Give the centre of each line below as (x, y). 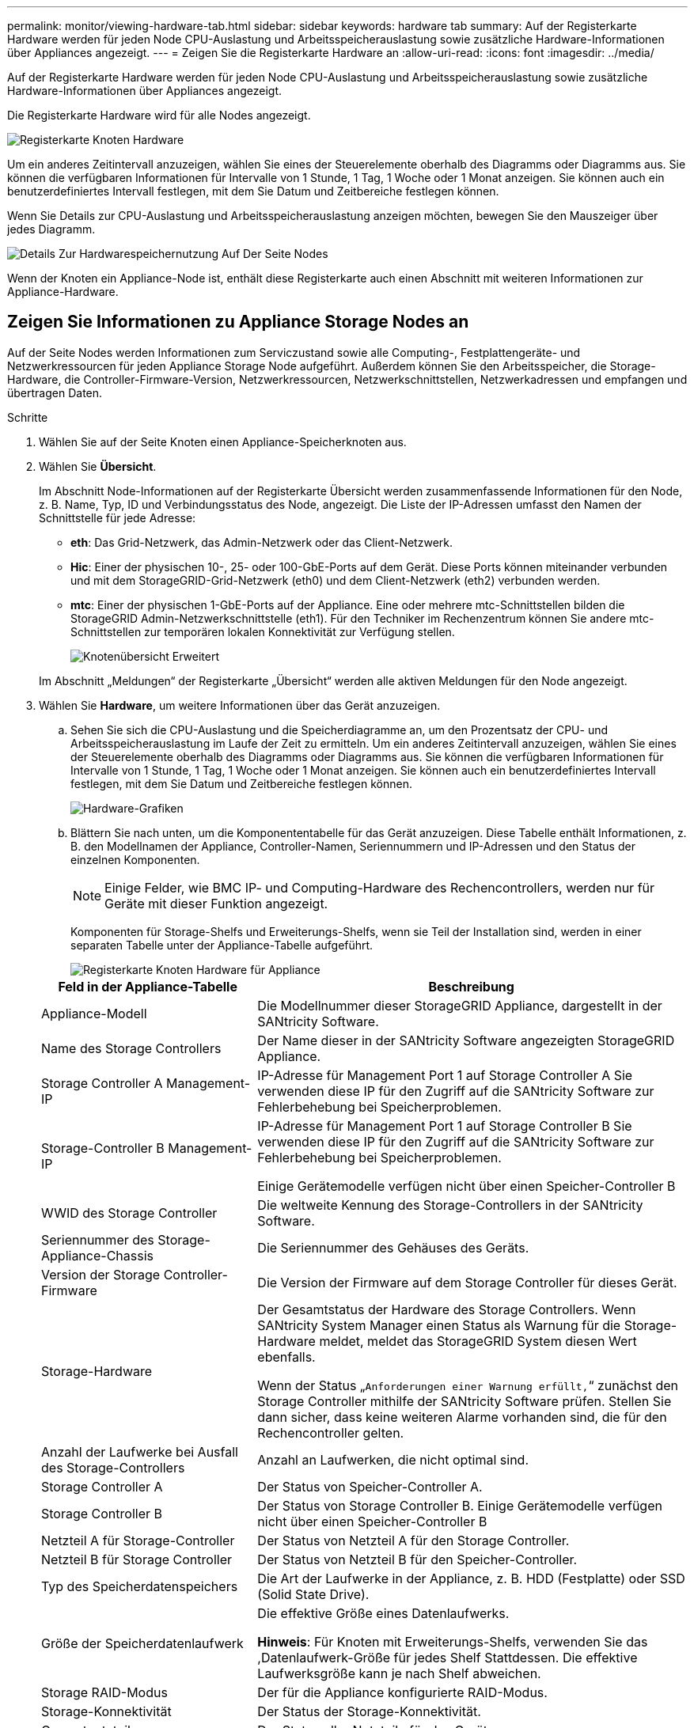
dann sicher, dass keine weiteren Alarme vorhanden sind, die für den (462, 1417)
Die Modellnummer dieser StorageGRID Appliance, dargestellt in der (460, 1005)
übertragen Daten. (55, 392)
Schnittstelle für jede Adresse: (118, 517)
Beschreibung (471, 986)
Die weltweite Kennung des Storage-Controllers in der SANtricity (450, 1205)
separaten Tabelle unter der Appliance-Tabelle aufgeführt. (222, 945)
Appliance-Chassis (97, 1255)
